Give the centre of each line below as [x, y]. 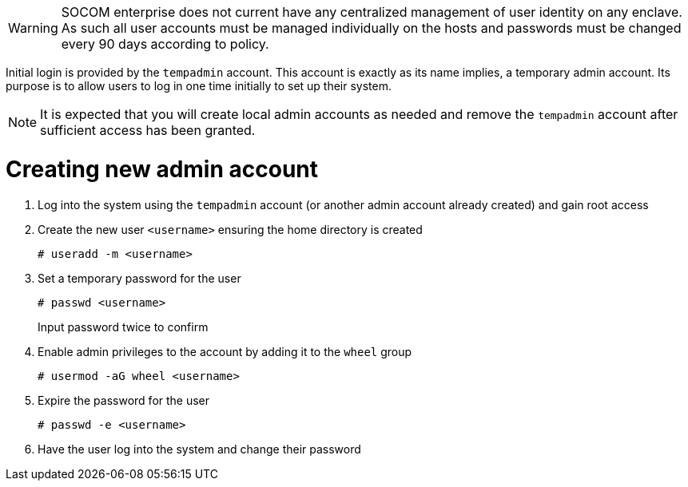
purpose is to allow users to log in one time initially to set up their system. [199, 86]
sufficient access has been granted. [148, 130]
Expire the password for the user [124, 400]
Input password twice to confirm [123, 327]
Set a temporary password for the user [139, 278]
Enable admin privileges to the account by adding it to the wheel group [225, 351]
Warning [33, 28]
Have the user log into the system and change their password [199, 449]
